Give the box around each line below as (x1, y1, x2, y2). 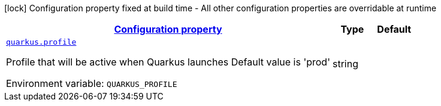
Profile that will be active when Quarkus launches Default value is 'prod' (6, 56, 330, 68)
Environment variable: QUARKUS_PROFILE (6, 77, 177, 89)
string (332, 57, 358, 70)
